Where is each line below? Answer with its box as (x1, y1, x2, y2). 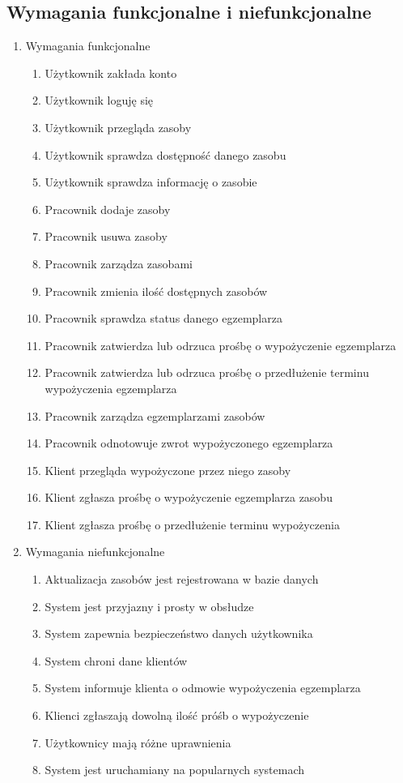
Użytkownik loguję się (45, 92, 154, 109)
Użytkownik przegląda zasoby (45, 118, 192, 135)
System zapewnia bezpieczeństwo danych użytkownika (45, 625, 313, 642)
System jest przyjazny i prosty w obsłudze (45, 597, 254, 614)
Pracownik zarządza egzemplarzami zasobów (45, 407, 265, 424)
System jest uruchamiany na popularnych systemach (45, 761, 305, 778)
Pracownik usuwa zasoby (45, 228, 168, 245)
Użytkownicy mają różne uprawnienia (45, 734, 231, 751)
